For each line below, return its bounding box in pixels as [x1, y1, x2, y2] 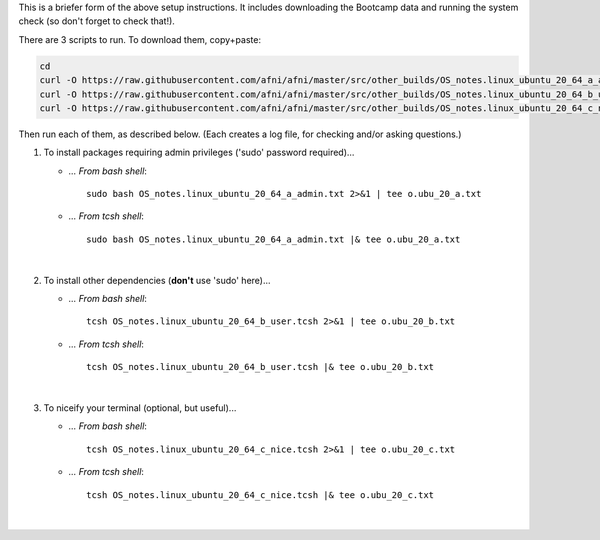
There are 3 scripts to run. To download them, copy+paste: [18, 33, 262, 45]
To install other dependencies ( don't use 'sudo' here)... [43, 274, 271, 286]
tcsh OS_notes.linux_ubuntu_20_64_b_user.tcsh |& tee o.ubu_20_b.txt [86, 361, 435, 373]
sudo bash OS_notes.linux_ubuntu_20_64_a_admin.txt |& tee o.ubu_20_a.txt [86, 233, 461, 245]
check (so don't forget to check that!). [18, 15, 175, 27]
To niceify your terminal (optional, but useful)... [43, 402, 237, 414]
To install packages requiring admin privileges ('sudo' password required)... [43, 146, 355, 159]
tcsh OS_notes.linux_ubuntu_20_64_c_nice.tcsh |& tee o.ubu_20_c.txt [86, 489, 435, 500]
